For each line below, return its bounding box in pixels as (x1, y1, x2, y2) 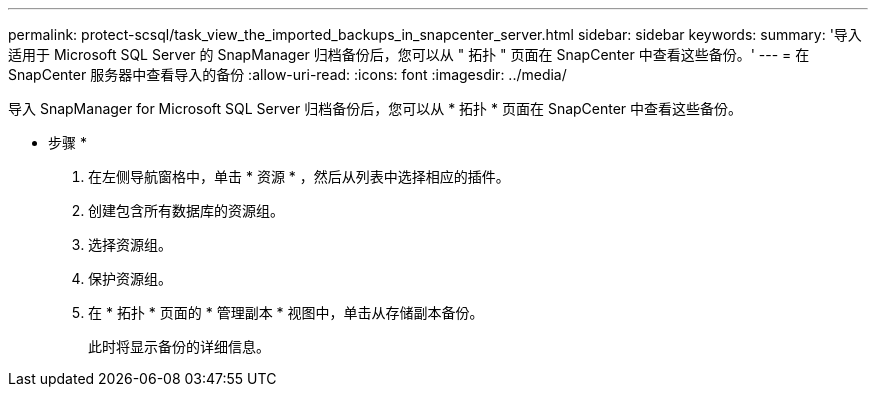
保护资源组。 (88, 270, 172, 287)
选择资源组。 (88, 236, 172, 253)
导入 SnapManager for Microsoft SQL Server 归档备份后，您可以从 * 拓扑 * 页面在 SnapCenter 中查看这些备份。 (8, 100, 743, 117)
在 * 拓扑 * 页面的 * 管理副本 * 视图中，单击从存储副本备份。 (88, 304, 484, 321)
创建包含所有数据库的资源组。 (88, 202, 284, 219)
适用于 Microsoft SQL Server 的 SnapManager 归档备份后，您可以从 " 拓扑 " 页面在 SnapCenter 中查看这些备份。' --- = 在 (8, 46, 810, 63)
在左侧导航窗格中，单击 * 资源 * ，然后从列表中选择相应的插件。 (88, 168, 510, 185)
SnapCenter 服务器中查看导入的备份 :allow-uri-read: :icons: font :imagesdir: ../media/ (8, 66, 567, 83)
